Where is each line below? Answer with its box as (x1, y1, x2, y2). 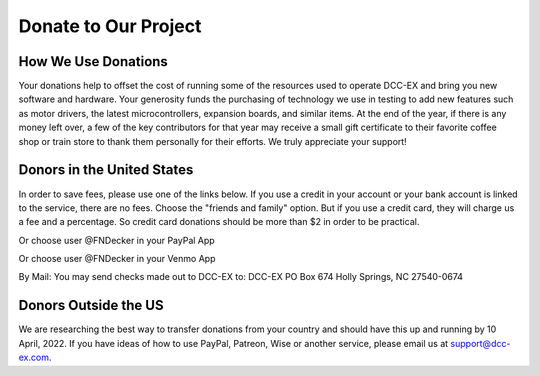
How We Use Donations (18, 53, 169, 70)
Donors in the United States (18, 161, 194, 179)
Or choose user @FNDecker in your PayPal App (18, 234, 215, 246)
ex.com (18, 351, 50, 364)
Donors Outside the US (18, 297, 164, 314)
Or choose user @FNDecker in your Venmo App (18, 253, 216, 265)
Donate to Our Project (18, 15, 202, 37)
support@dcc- (450, 337, 511, 349)
